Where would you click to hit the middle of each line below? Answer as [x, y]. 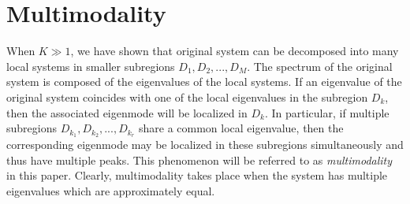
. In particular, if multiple [327, 112]
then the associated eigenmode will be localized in [127, 112]
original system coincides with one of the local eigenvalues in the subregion [187, 96]
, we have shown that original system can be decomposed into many [235, 51]
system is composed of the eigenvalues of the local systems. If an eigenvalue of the [204, 82]
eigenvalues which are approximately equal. [111, 190]
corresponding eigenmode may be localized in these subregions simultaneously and [205, 144]
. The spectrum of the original [320, 66]
